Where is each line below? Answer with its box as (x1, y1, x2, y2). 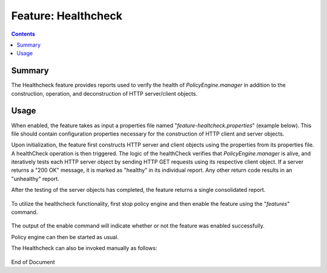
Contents (11, 30, 36, 38)
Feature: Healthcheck (11, 9, 123, 22)
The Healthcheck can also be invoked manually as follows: (11, 245, 157, 252)
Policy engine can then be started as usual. (11, 233, 119, 240)
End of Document (11, 258, 55, 266)
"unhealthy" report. (11, 175, 60, 182)
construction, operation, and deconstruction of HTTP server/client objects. (11, 90, 198, 97)
